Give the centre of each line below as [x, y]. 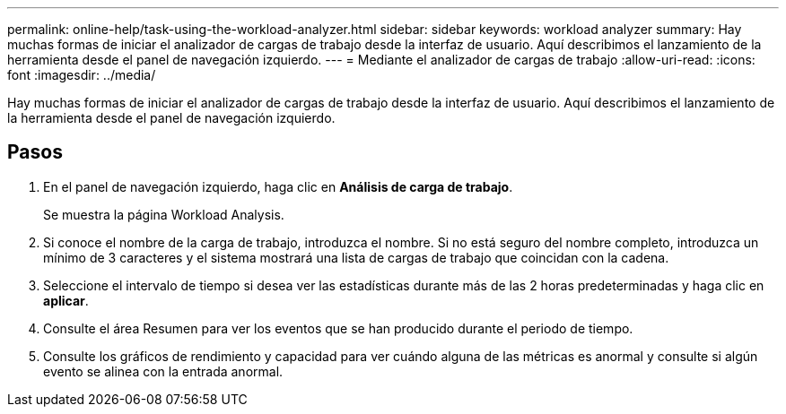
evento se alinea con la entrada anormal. [163, 371]
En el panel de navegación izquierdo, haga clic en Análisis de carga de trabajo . [278, 186]
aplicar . [66, 300]
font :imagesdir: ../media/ [82, 75]
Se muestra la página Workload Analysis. [164, 214]
